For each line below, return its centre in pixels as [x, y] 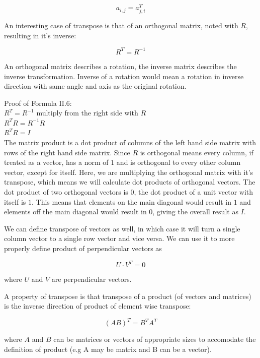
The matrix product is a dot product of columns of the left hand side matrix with [130, 142]
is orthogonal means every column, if [197, 152]
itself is [15, 201]
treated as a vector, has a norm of [56, 162]
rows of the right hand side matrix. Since [67, 152]
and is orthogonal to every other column [179, 162]
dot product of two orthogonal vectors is [66, 192]
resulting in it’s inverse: [40, 35]
